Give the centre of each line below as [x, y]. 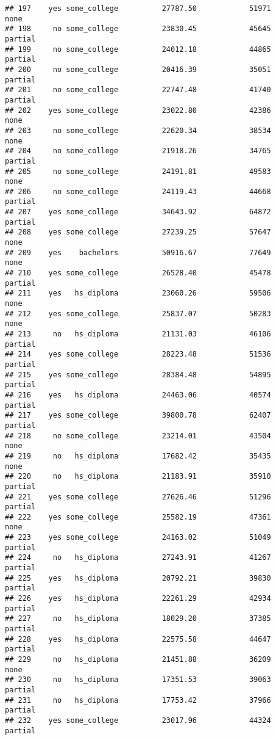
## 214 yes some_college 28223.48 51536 [138, 354]
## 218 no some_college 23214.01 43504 [138, 436]
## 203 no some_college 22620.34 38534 [138, 130]
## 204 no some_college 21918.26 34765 [138, 151]
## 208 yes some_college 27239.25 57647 [138, 232]
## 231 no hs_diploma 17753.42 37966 [138, 700]
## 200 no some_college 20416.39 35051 [138, 69]
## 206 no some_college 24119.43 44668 [138, 191]
